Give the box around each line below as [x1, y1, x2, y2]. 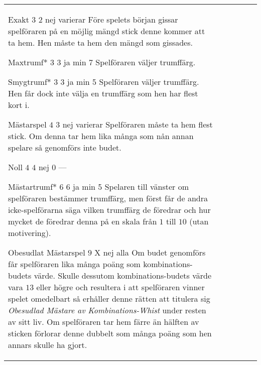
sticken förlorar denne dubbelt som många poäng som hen [8, 327, 212, 339]
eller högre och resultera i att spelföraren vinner [36, 281, 205, 293]
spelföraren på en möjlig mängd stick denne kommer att [8, 25, 205, 37]
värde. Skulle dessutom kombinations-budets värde [34, 270, 211, 281]
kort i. [8, 99, 30, 110]
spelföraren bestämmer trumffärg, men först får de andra [8, 192, 208, 204]
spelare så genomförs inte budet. [8, 142, 121, 153]
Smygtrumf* [8, 76, 51, 87]
